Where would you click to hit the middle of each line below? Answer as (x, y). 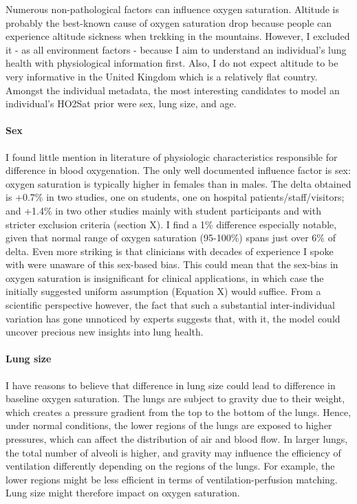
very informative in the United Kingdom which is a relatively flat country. (162, 76)
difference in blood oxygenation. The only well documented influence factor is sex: (178, 170)
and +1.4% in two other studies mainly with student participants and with (163, 210)
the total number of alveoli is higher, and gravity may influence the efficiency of (173, 452)
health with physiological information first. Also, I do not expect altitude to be (172, 63)
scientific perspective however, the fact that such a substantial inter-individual (170, 305)
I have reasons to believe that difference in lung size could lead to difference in (171, 385)
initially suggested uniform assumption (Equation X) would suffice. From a (163, 291)
